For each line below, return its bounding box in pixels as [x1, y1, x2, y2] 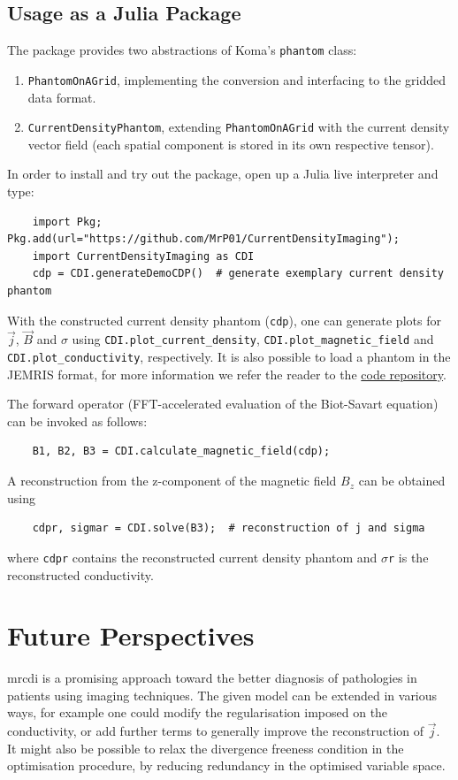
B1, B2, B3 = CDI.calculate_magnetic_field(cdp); [32, 445, 331, 458]
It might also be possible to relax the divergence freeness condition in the [7, 738, 404, 757]
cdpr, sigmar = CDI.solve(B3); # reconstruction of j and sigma [32, 522, 425, 535]
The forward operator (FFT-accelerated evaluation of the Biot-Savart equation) [7, 394, 439, 413]
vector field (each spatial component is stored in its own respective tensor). [27, 134, 434, 153]
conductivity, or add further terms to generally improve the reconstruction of [7, 722, 424, 740]
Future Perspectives [7, 617, 255, 654]
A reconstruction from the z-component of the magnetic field [7, 471, 337, 490]
